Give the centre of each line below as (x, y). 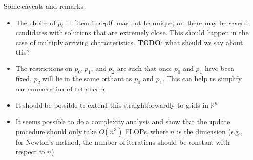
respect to (30, 151)
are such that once (145, 68)
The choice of (35, 22)
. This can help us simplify (202, 78)
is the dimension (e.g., (210, 131)
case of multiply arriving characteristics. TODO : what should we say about (129, 42)
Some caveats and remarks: (44, 6)
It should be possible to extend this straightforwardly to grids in (112, 105)
